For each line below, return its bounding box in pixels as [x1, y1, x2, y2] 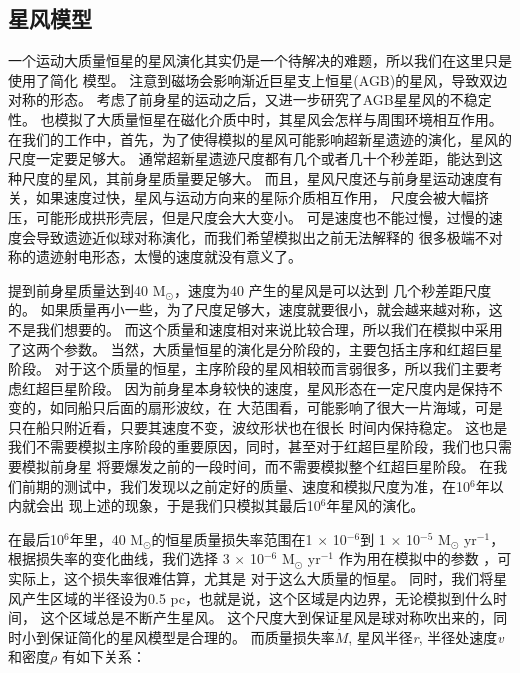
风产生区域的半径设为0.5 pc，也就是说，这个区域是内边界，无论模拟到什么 [8, 587, 493, 608]
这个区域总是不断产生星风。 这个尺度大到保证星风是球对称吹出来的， [40, 607, 494, 628]
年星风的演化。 [326, 495, 425, 516]
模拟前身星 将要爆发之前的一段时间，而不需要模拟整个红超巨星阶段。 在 [21, 456, 494, 477]
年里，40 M [69, 528, 144, 549]
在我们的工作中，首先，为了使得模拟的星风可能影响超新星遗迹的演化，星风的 [8, 128, 512, 149]
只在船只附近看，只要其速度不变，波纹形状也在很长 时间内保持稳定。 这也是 [8, 416, 508, 437]
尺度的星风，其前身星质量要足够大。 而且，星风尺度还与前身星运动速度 [21, 167, 489, 188]
